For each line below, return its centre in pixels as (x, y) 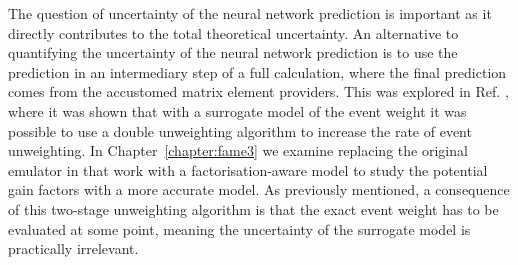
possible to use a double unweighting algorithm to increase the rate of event (240, 130)
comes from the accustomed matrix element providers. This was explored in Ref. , (258, 91)
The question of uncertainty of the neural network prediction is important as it (250, 13)
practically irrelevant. (73, 248)
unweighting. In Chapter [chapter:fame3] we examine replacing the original (238, 150)
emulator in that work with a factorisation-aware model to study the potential (248, 169)
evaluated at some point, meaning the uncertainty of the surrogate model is (239, 228)
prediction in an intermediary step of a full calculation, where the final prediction (257, 71)
